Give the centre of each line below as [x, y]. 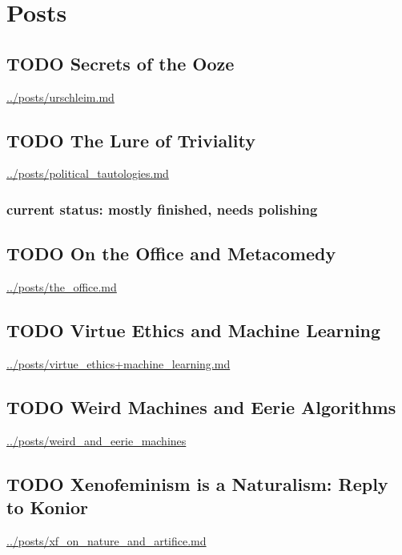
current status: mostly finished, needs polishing [162, 209]
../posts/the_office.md [62, 287]
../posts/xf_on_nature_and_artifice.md [107, 540]
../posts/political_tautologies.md [88, 173]
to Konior [47, 507]
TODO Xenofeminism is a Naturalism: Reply [197, 483]
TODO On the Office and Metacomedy [171, 253]
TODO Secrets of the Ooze [121, 63]
